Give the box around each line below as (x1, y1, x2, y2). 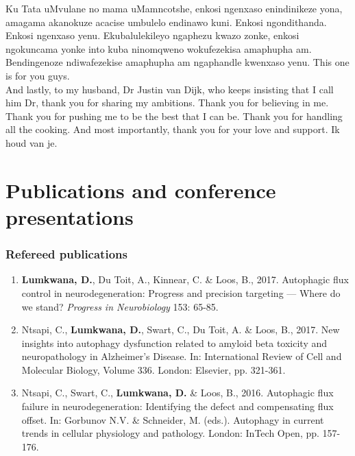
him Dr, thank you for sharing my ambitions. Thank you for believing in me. (5, 95, 329, 110)
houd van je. (5, 135, 58, 149)
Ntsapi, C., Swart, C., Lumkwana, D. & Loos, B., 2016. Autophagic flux (21, 385, 334, 400)
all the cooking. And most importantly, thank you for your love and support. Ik (5, 122, 340, 136)
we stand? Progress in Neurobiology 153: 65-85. (21, 299, 219, 313)
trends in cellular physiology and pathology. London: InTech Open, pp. (21, 426, 319, 440)
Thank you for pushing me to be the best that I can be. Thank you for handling (5, 108, 343, 123)
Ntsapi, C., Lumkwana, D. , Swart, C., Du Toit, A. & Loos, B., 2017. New (21, 322, 340, 337)
